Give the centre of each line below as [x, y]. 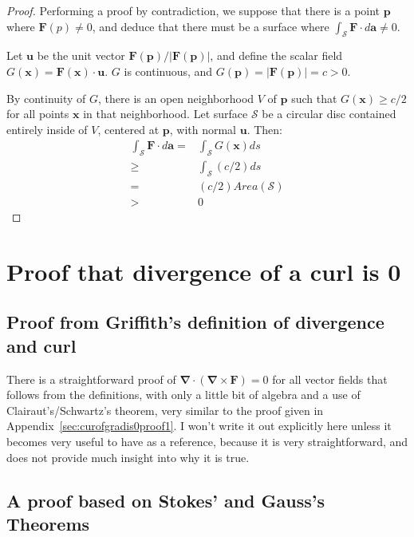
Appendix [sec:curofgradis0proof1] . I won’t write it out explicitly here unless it [199, 426]
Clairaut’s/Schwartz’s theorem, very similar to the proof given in [165, 410]
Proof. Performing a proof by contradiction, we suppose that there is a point [193, 10]
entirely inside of [47, 129]
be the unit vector [81, 55]
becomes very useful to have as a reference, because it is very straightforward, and [207, 442]
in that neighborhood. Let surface [166, 114]
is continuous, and [168, 71]
